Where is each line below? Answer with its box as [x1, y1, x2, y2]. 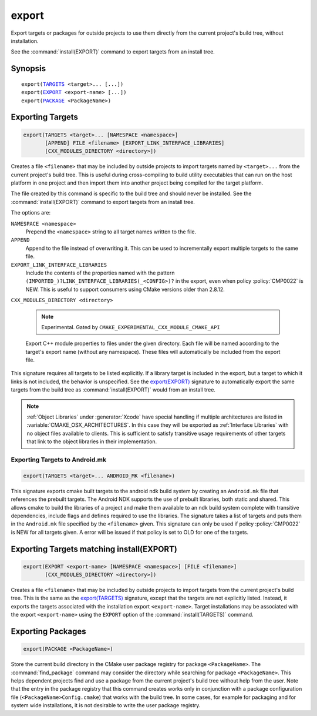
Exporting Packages [11, 627, 86, 637]
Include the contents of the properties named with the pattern [25, 269, 175, 276]
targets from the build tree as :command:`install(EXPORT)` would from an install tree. [11, 386, 215, 393]
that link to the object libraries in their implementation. [26, 438, 157, 445]
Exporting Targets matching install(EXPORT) [11, 544, 177, 554]
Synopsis [11, 63, 46, 73]
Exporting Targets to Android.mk [11, 456, 107, 464]
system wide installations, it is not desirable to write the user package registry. [11, 702, 201, 709]
